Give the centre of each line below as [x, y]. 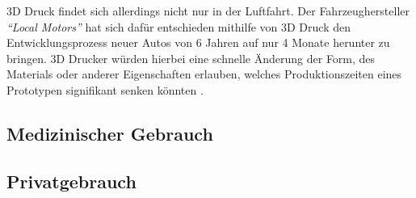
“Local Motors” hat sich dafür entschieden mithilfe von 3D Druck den [179, 26]
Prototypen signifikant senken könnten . [105, 89]
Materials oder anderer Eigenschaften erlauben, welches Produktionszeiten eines [204, 74]
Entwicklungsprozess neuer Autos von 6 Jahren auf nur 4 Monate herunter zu [198, 42]
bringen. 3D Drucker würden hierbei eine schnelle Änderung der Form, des [191, 58]
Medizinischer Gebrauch [110, 133]
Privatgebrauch [71, 181]
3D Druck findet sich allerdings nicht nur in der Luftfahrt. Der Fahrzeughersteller [208, 11]
